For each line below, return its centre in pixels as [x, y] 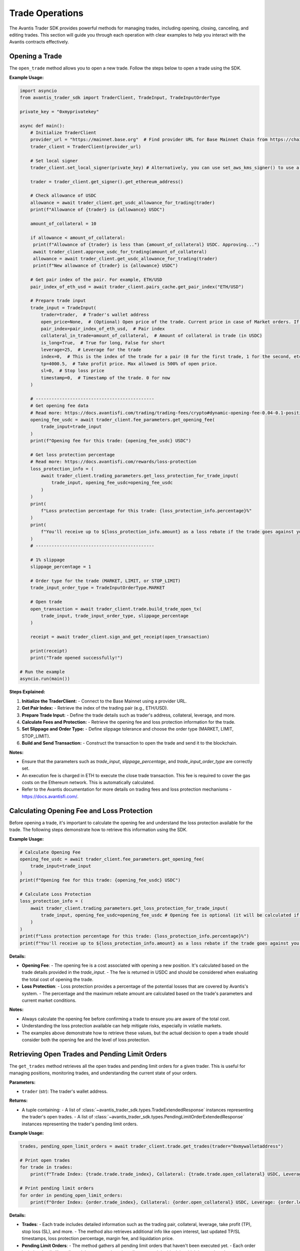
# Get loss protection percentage [72, 455]
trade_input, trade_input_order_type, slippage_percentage [115, 616]
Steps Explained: [27, 692]
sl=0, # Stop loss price [72, 371]
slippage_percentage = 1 [61, 567]
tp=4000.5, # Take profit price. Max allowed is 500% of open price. [129, 364]
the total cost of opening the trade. [57, 979]
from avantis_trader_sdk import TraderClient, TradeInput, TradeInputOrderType [120, 98]
